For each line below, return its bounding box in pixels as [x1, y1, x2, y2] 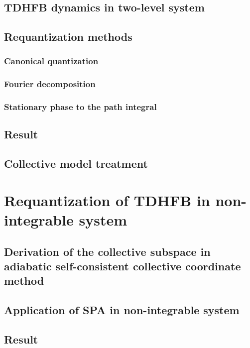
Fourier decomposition [4, 78, 96, 90]
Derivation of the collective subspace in [4, 243, 211, 259]
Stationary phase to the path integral [4, 101, 157, 113]
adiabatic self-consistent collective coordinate [4, 258, 241, 273]
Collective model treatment [4, 156, 148, 171]
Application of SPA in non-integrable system [4, 302, 240, 318]
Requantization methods [4, 29, 132, 44]
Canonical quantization [4, 55, 99, 67]
